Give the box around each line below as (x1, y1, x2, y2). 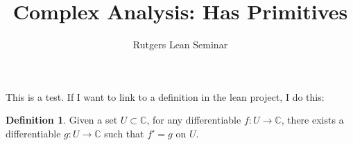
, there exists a (281, 113, 344, 127)
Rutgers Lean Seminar (132, 37, 228, 52)
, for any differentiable (146, 113, 241, 127)
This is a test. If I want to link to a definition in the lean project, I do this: (6, 89, 325, 104)
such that (104, 126, 144, 140)
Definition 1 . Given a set (6, 113, 118, 127)
